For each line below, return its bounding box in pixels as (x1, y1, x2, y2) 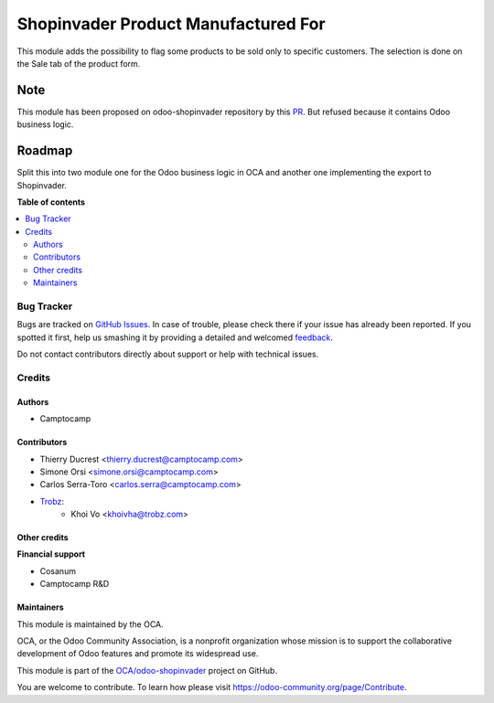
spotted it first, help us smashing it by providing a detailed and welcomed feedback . (16, 332, 334, 343)
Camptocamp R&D (39, 579, 110, 590)
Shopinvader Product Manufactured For (16, 14, 326, 34)
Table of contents (16, 197, 86, 208)
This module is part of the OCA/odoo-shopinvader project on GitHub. (16, 665, 278, 676)
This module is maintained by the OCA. (16, 618, 164, 630)
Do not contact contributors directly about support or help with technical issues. (16, 348, 319, 360)
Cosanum (39, 565, 77, 576)
